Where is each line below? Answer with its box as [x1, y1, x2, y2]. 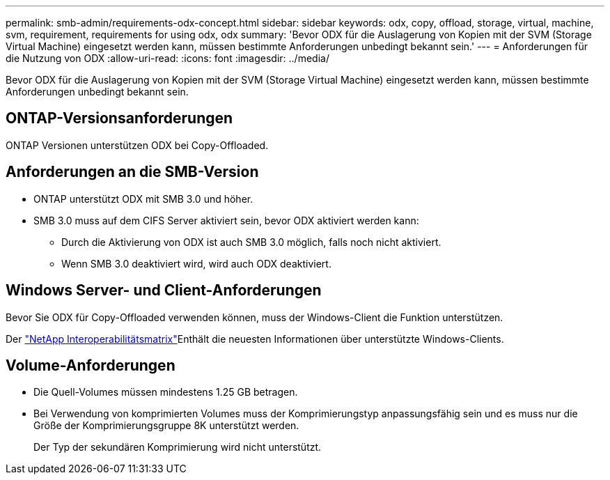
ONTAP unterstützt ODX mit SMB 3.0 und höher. [33, 192, 253, 205]
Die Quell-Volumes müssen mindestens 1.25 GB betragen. [33, 386, 298, 398]
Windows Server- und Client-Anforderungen [6, 281, 322, 300]
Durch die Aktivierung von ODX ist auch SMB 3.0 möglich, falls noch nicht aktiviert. [61, 235, 441, 248]
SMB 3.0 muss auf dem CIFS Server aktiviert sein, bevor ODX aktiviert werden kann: [33, 214, 419, 226]
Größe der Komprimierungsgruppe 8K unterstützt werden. [33, 419, 299, 432]
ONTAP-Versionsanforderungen [6, 109, 233, 127]
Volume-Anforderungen [6, 356, 175, 374]
